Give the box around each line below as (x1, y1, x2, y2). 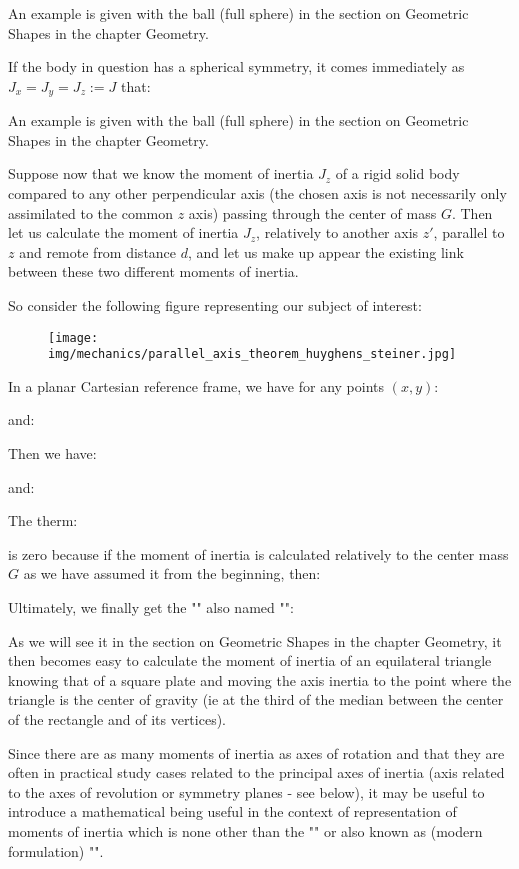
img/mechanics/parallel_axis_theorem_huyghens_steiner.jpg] (48, 347, 457, 362)
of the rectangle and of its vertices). (8, 709, 226, 730)
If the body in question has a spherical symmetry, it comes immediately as (8, 56, 465, 77)
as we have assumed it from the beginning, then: (23, 563, 321, 584)
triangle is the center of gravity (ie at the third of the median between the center (8, 689, 504, 710)
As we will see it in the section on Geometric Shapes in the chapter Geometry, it (8, 630, 502, 651)
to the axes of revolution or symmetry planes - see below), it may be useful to (8, 781, 485, 802)
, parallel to (433, 222, 505, 243)
